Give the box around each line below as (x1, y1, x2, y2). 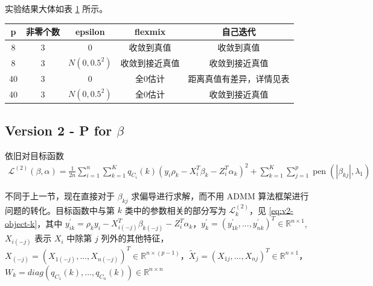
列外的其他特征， (101, 232, 169, 244)
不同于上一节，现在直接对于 (5, 189, 115, 202)
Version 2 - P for (5, 120, 112, 139)
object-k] (5, 217, 37, 229)
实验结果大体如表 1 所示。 (5, 2, 108, 14)
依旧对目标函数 (5, 149, 64, 161)
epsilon (75, 25, 105, 38)
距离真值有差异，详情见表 (188, 72, 290, 85)
